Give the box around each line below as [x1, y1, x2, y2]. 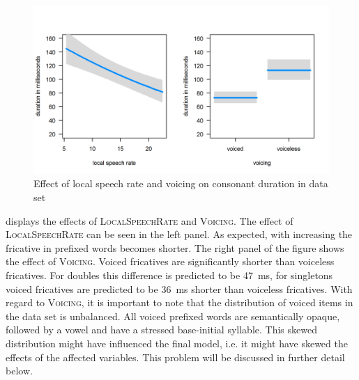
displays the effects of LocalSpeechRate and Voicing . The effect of [6, 213, 293, 228]
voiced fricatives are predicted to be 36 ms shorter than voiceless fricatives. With [6, 281, 353, 296]
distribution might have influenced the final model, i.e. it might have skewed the [6, 335, 348, 350]
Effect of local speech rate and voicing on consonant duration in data [33, 176, 328, 191]
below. [6, 363, 33, 378]
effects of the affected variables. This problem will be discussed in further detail [6, 349, 345, 364]
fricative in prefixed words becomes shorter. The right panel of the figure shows [6, 240, 344, 255]
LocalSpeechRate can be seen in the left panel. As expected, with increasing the [6, 227, 353, 242]
